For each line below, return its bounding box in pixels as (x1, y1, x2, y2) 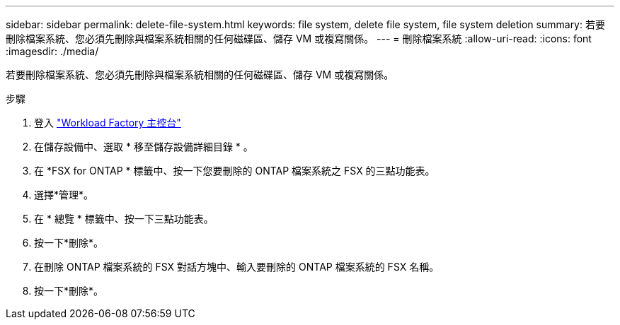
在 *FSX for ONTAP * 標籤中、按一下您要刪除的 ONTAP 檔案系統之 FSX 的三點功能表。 (34, 165, 435, 177)
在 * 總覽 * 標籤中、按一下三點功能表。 (34, 213, 214, 225)
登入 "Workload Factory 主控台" (34, 117, 181, 129)
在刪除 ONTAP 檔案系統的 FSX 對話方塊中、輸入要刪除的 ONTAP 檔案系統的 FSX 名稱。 (34, 261, 440, 273)
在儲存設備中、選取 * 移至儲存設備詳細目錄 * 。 (34, 141, 253, 153)
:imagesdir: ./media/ (6, 45, 99, 57)
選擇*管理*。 (34, 189, 94, 201)
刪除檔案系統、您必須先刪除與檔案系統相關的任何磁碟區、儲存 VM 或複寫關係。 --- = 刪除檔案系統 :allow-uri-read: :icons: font (6, 32, 592, 45)
